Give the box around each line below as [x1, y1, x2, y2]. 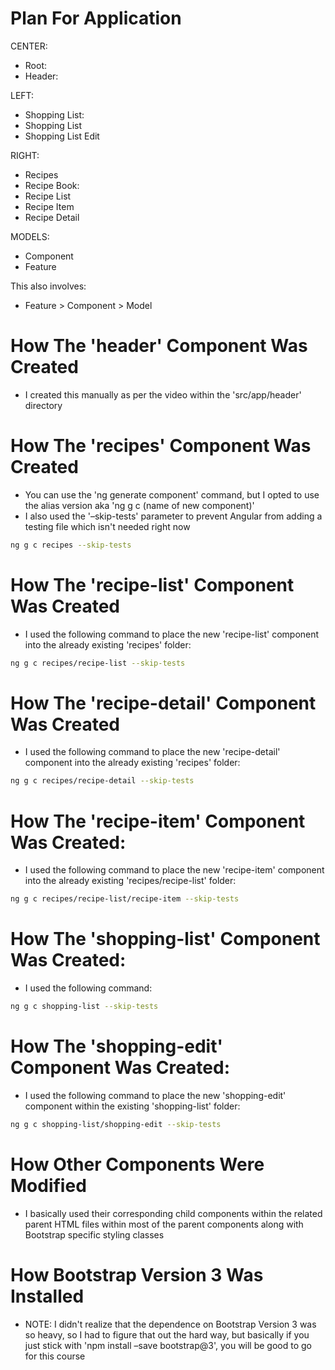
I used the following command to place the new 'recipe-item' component [24, 864, 325, 876]
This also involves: [10, 280, 87, 292]
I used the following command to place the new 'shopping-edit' [24, 1089, 287, 1101]
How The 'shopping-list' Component [10, 928, 321, 951]
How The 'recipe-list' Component [10, 573, 295, 596]
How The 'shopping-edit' [10, 1035, 223, 1058]
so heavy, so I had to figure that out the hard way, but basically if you [24, 1328, 310, 1341]
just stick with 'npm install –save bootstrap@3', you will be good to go [24, 1339, 313, 1351]
